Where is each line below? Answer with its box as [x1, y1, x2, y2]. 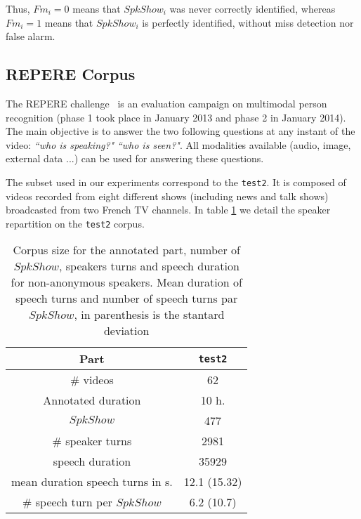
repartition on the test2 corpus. [6, 216, 145, 230]
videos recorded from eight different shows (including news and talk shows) [6, 188, 329, 203]
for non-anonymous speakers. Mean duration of [11, 274, 242, 291]
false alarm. [6, 29, 55, 44]
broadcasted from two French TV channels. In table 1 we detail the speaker [6, 202, 331, 217]
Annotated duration [43, 392, 141, 409]
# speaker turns [52, 433, 132, 449]
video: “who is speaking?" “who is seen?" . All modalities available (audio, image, [6, 137, 351, 152]
